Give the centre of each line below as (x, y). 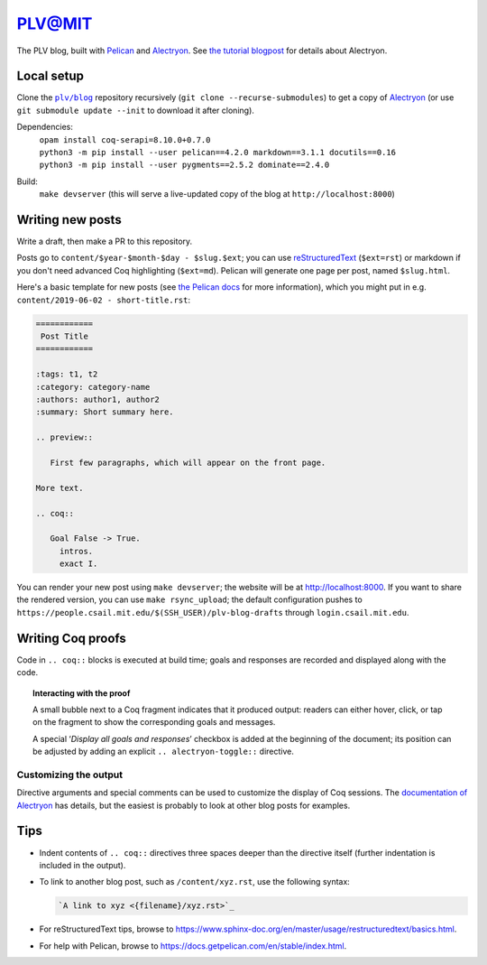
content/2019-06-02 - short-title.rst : (104, 300)
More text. (60, 488)
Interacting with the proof (82, 693)
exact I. (78, 564)
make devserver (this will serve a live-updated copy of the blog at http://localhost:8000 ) (217, 194)
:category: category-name (93, 387)
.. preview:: (64, 437)
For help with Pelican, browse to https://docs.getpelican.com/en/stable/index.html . (193, 946)
